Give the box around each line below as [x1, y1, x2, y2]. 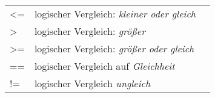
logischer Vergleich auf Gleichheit [34, 59, 175, 73]
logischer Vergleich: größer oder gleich [34, 41, 194, 55]
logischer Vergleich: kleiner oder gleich [34, 7, 196, 20]
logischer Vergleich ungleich [34, 76, 151, 90]
